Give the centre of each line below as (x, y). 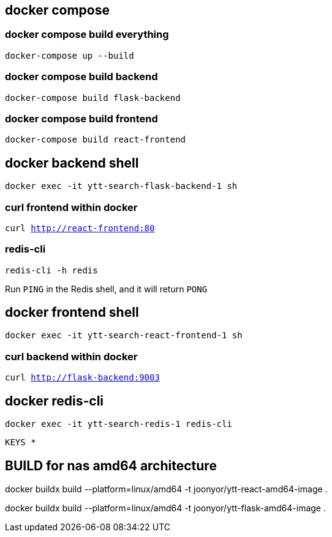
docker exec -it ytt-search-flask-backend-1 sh (121, 186)
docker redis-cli (55, 401)
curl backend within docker (71, 356)
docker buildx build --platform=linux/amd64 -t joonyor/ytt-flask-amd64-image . (165, 508)
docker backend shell (72, 163)
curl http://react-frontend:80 (80, 228)
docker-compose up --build (70, 55)
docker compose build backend (81, 77)
